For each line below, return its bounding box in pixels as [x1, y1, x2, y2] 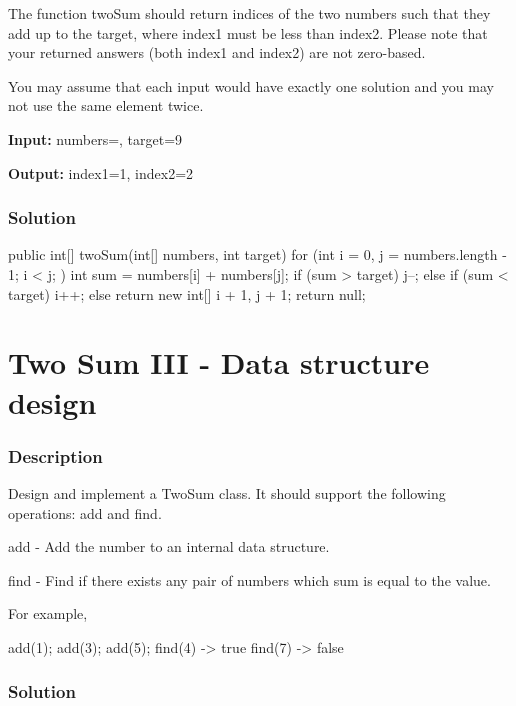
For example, [8, 603, 88, 624]
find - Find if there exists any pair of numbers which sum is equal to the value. [8, 569, 491, 590]
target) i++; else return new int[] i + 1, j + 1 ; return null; [8, 283, 366, 304]
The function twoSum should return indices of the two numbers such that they [8, 3, 491, 23]
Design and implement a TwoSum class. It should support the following [8, 482, 446, 503]
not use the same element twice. [8, 95, 204, 116]
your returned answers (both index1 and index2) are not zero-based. [8, 42, 426, 63]
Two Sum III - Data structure [8, 342, 430, 383]
